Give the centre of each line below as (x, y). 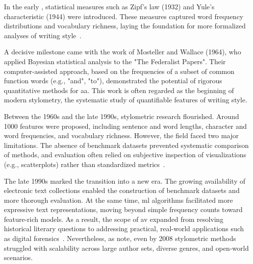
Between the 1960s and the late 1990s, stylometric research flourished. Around (122, 116)
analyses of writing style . (43, 35)
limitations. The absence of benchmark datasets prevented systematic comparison (126, 145)
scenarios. (18, 257)
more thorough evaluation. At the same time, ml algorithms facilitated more (118, 200)
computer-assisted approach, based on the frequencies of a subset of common (119, 71)
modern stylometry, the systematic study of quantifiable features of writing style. (126, 100)
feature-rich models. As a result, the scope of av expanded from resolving (114, 219)
